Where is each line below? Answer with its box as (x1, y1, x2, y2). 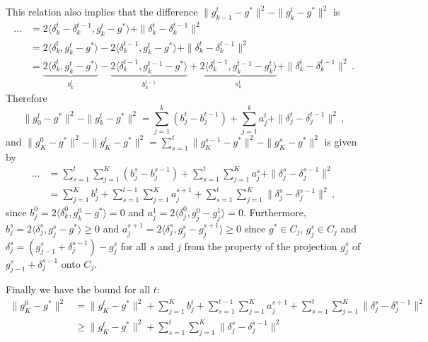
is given (324, 134, 357, 148)
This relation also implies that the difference (6, 4, 198, 18)
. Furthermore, (243, 204, 306, 219)
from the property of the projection (184, 238, 337, 253)
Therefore (6, 90, 47, 105)
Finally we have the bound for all (6, 282, 151, 297)
